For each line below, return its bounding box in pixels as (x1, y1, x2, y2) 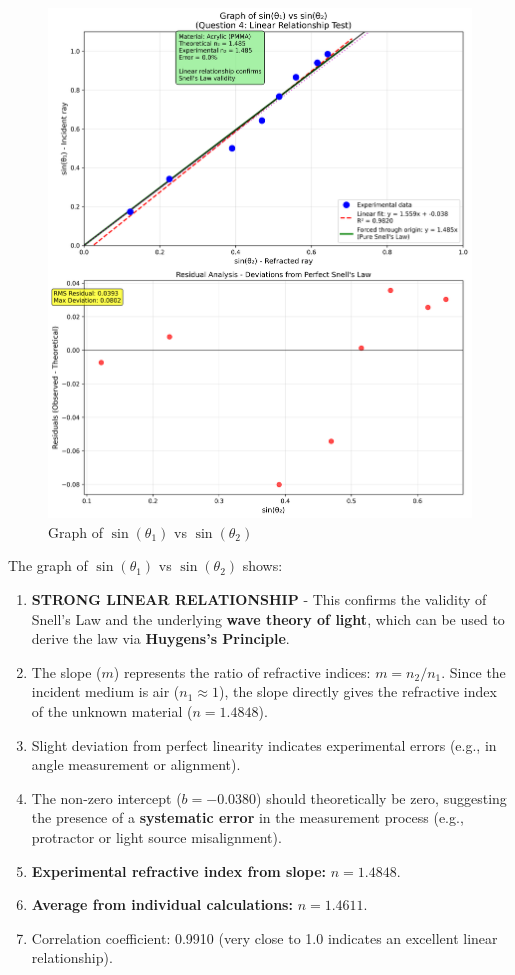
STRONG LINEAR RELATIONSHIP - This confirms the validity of (31, 588, 487, 609)
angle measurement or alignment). (31, 754, 241, 775)
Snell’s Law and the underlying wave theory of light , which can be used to (31, 608, 505, 629)
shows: (242, 555, 283, 576)
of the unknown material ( (31, 700, 193, 721)
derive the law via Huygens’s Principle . (31, 628, 290, 649)
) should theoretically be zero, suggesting (256, 787, 507, 808)
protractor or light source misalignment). (31, 826, 282, 847)
